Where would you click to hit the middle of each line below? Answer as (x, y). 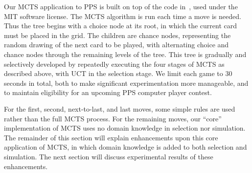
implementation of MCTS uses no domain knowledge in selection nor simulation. (125, 128)
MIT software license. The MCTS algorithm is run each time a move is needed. (123, 16)
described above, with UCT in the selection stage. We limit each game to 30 (118, 73)
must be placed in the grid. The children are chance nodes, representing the (117, 35)
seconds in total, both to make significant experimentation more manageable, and (126, 83)
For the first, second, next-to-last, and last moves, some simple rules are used (120, 108)
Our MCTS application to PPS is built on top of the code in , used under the (121, 6)
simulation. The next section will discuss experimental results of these (109, 156)
